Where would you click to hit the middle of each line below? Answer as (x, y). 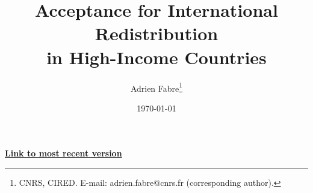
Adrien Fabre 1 (156, 87)
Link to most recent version (64, 153)
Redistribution (156, 33)
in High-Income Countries (156, 57)
